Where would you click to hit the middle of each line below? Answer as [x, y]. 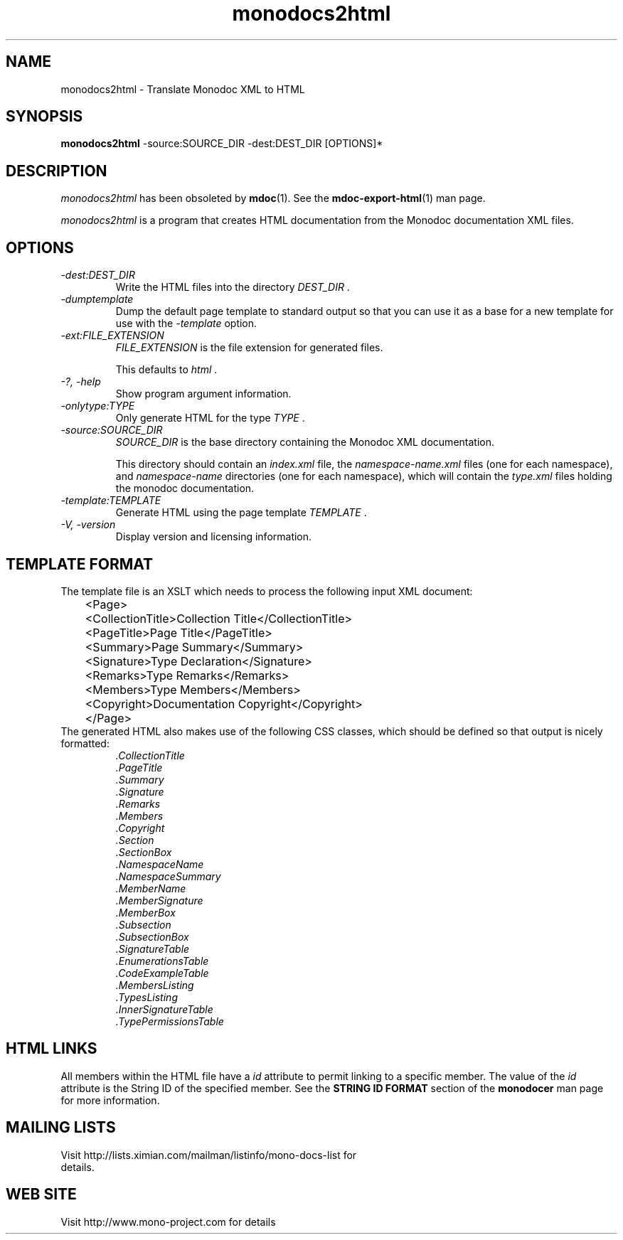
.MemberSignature [159, 900]
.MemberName [151, 888]
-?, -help [81, 382]
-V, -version [88, 525]
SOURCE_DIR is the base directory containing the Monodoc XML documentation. [305, 442]
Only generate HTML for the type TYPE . [210, 418]
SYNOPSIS [44, 117]
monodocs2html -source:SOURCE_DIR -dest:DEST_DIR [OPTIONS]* [222, 144]
